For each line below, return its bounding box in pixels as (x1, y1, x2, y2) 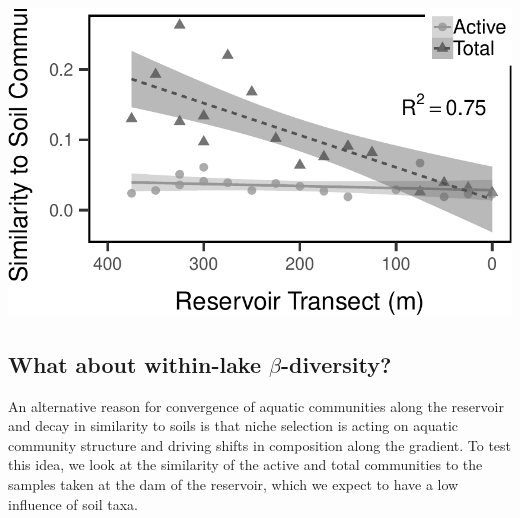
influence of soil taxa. (8, 493, 138, 514)
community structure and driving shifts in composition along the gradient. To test (8, 434, 512, 455)
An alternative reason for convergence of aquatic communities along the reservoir (8, 395, 504, 416)
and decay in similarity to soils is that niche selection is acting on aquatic (8, 415, 459, 436)
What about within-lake (8, 348, 262, 379)
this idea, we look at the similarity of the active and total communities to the (8, 454, 483, 475)
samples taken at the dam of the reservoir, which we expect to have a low (8, 473, 459, 494)
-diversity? (280, 348, 392, 379)
